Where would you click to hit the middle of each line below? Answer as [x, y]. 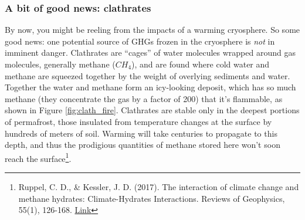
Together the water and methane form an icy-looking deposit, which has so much [150, 87]
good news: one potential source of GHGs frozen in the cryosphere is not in [140, 41]
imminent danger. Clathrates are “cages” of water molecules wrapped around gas [150, 53]
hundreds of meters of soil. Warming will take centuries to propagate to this [141, 133]
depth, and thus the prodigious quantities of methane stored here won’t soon [143, 145]
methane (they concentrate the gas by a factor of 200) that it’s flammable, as [144, 98]
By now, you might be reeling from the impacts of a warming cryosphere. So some [152, 30]
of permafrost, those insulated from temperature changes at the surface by [138, 121]
